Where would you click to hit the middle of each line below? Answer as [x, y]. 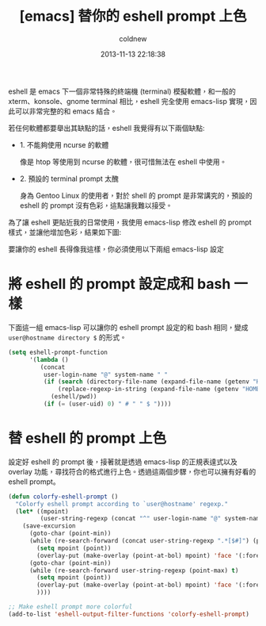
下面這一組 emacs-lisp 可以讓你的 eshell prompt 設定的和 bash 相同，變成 [128, 327]
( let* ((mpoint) [42, 511]
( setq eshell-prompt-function [58, 352]
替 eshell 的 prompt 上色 [87, 438]
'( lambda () [49, 359]
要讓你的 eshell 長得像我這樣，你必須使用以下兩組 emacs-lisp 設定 [116, 249]
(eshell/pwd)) [74, 397]
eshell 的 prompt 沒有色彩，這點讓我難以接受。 [96, 205]
